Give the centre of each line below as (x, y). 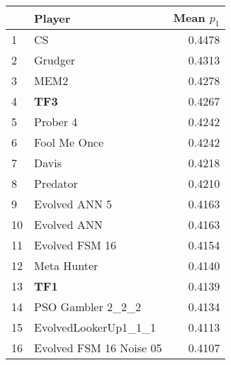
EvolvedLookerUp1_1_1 (95, 327)
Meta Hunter (66, 266)
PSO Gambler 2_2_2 (88, 307)
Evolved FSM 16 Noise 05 (98, 348)
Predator (56, 184)
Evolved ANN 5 (73, 204)
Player (52, 18)
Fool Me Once (69, 142)
